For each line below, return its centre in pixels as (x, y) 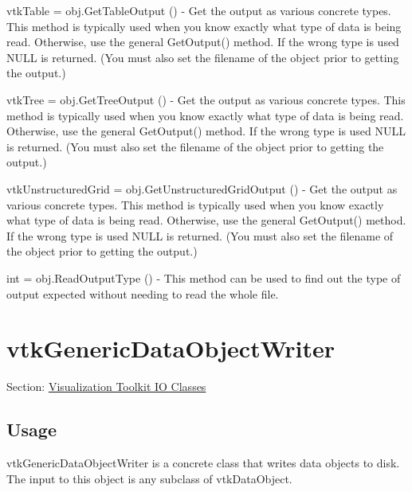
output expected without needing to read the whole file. (143, 293)
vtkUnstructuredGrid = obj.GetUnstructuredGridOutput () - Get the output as (202, 188)
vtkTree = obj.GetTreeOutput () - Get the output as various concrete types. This (206, 99)
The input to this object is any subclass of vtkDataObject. (149, 478)
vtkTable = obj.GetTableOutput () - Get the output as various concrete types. (199, 10)
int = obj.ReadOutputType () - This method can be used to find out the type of (204, 277)
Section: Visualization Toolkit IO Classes (106, 387)
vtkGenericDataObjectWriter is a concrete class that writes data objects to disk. (203, 463)
